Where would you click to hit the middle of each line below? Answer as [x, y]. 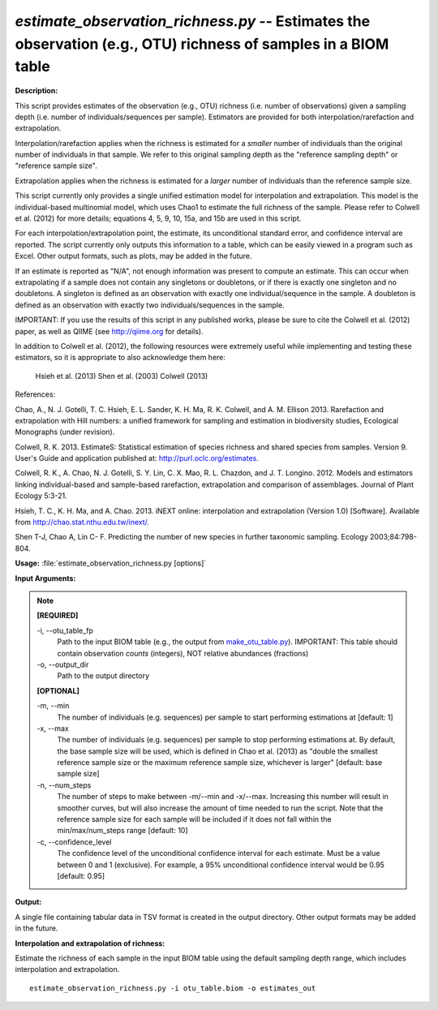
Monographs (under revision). [65, 432]
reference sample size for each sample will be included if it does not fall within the [194, 819]
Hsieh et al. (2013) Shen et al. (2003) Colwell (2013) [122, 376]
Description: [36, 91]
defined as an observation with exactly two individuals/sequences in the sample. [150, 305]
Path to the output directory [103, 676]
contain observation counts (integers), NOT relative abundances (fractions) [183, 653]
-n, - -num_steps [64, 785]
